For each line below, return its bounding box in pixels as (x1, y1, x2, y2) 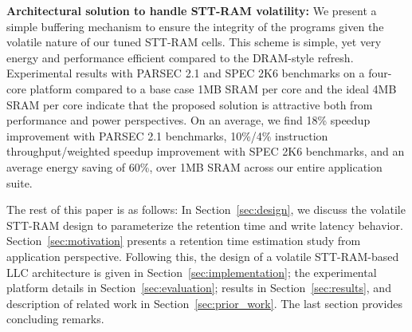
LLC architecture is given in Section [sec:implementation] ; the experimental (6, 263, 377, 280)
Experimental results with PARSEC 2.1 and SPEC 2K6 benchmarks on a (6, 65, 365, 81)
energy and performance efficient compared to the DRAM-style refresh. (6, 49, 354, 65)
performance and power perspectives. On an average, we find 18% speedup (6, 112, 371, 128)
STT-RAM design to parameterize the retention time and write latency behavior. (6, 216, 403, 233)
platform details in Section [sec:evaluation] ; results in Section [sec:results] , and (6, 279, 391, 296)
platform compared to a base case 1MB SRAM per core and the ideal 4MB (29, 80, 397, 97)
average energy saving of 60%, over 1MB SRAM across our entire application (6, 158, 383, 175)
